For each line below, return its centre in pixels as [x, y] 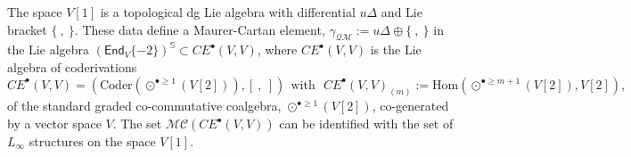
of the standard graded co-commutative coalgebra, [144, 106]
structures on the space [92, 141]
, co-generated [410, 106]
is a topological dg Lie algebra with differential [228, 12]
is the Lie [396, 50]
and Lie [402, 12]
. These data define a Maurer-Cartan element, [200, 29]
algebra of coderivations [72, 66]
